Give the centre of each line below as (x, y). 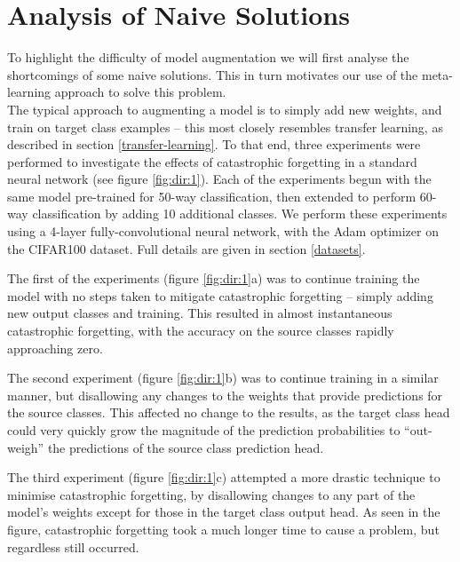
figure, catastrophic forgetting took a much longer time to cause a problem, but (223, 529)
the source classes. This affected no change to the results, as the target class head (229, 412)
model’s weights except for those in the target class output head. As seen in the (224, 512)
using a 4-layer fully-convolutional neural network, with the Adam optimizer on (223, 231)
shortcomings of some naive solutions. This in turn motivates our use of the (213, 74)
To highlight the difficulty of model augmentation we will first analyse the (208, 57)
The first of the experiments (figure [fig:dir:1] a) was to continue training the (214, 278)
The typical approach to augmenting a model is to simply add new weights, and (225, 109)
